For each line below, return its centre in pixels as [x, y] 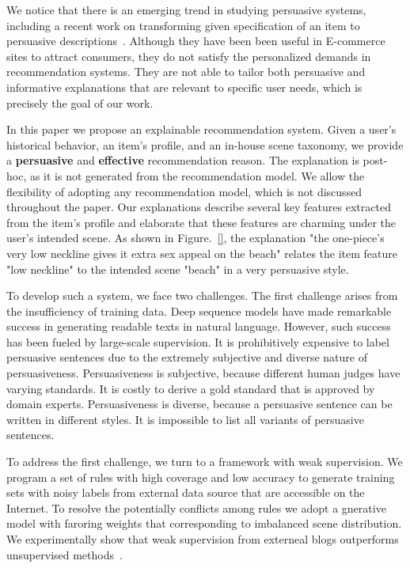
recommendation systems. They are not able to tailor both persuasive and [186, 72]
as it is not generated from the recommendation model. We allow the [197, 175]
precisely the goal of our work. [80, 102]
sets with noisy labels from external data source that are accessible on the [186, 492]
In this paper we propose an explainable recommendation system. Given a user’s [201, 129]
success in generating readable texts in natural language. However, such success [199, 326]
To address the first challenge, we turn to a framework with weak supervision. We [205, 462]
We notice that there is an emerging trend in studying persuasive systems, [186, 9]
